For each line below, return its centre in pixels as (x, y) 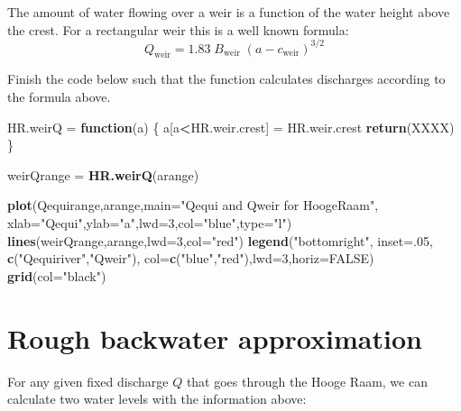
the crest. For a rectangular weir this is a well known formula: (178, 29)
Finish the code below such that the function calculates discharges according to (226, 79)
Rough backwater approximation (215, 338)
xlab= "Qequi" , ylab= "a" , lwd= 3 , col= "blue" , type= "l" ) (150, 223)
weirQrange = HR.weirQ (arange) (103, 174)
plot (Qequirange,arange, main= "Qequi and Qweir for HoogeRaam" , (193, 205)
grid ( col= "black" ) (57, 275)
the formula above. (59, 97)
